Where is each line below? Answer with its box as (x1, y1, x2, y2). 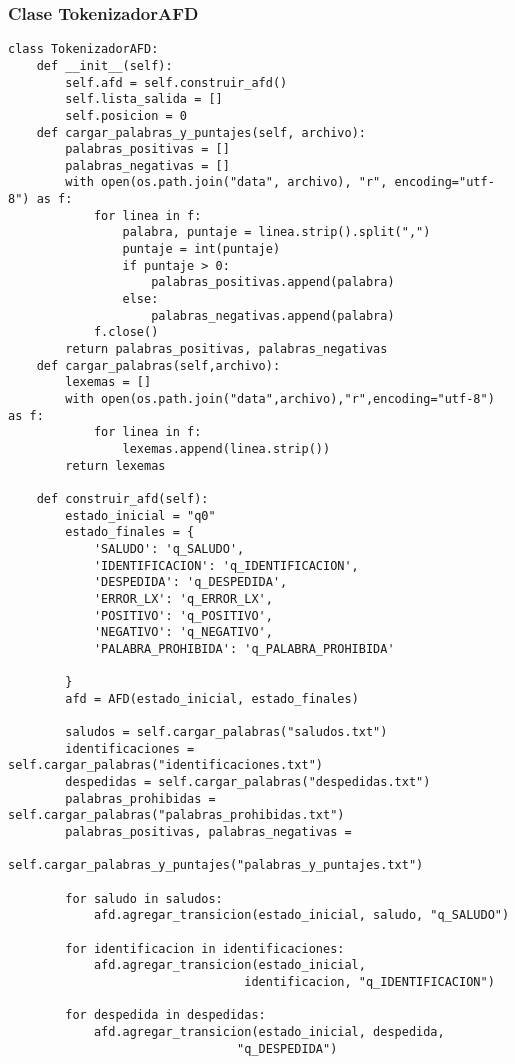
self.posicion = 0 (65, 108, 187, 123)
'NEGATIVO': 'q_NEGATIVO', (93, 625, 273, 640)
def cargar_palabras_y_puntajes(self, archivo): (36, 125, 366, 140)
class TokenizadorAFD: (8, 42, 159, 57)
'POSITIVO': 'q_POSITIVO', (93, 608, 273, 623)
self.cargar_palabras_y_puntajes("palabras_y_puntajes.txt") (8, 858, 424, 873)
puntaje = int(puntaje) (122, 242, 281, 257)
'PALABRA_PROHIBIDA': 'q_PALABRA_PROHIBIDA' (93, 641, 395, 656)
